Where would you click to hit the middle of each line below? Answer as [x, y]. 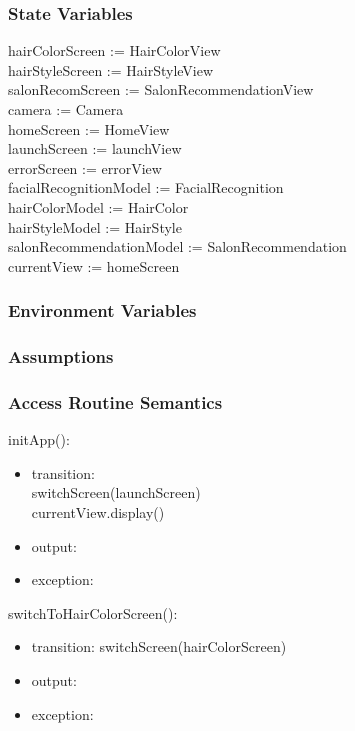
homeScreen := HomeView [89, 128]
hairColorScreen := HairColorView [114, 50]
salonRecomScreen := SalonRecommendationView [161, 89]
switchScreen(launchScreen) [116, 492]
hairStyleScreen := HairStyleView [111, 69]
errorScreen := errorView [85, 167]
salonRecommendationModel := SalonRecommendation [177, 246]
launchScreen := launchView [95, 148]
